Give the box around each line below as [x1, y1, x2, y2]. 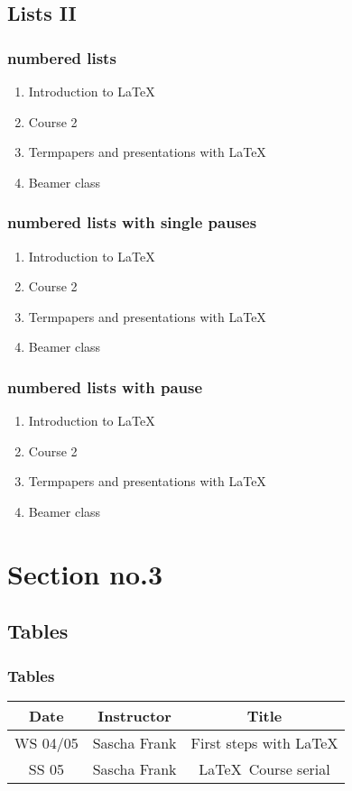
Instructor [97, 704, 171, 726]
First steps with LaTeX [190, 731, 338, 753]
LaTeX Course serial [199, 758, 330, 779]
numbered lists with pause [7, 375, 203, 398]
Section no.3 [7, 555, 163, 592]
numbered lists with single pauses [7, 211, 257, 234]
